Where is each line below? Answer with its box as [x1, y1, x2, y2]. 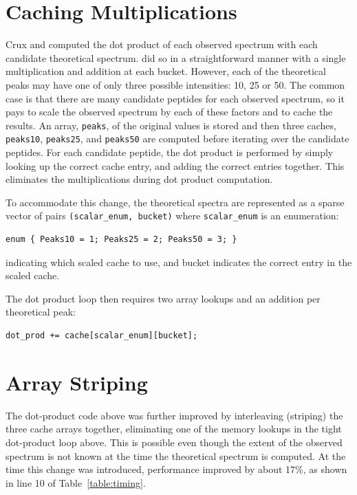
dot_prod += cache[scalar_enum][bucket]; [6, 331, 198, 340]
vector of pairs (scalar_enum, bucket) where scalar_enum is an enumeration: [6, 208, 339, 223]
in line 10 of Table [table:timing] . [6, 475, 146, 489]
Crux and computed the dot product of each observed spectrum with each [6, 37, 318, 52]
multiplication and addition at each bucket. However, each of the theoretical [6, 64, 326, 78]
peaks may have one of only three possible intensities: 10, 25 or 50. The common [6, 77, 345, 91]
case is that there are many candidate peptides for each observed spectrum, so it [6, 91, 345, 105]
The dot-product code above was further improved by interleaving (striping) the [6, 408, 343, 422]
